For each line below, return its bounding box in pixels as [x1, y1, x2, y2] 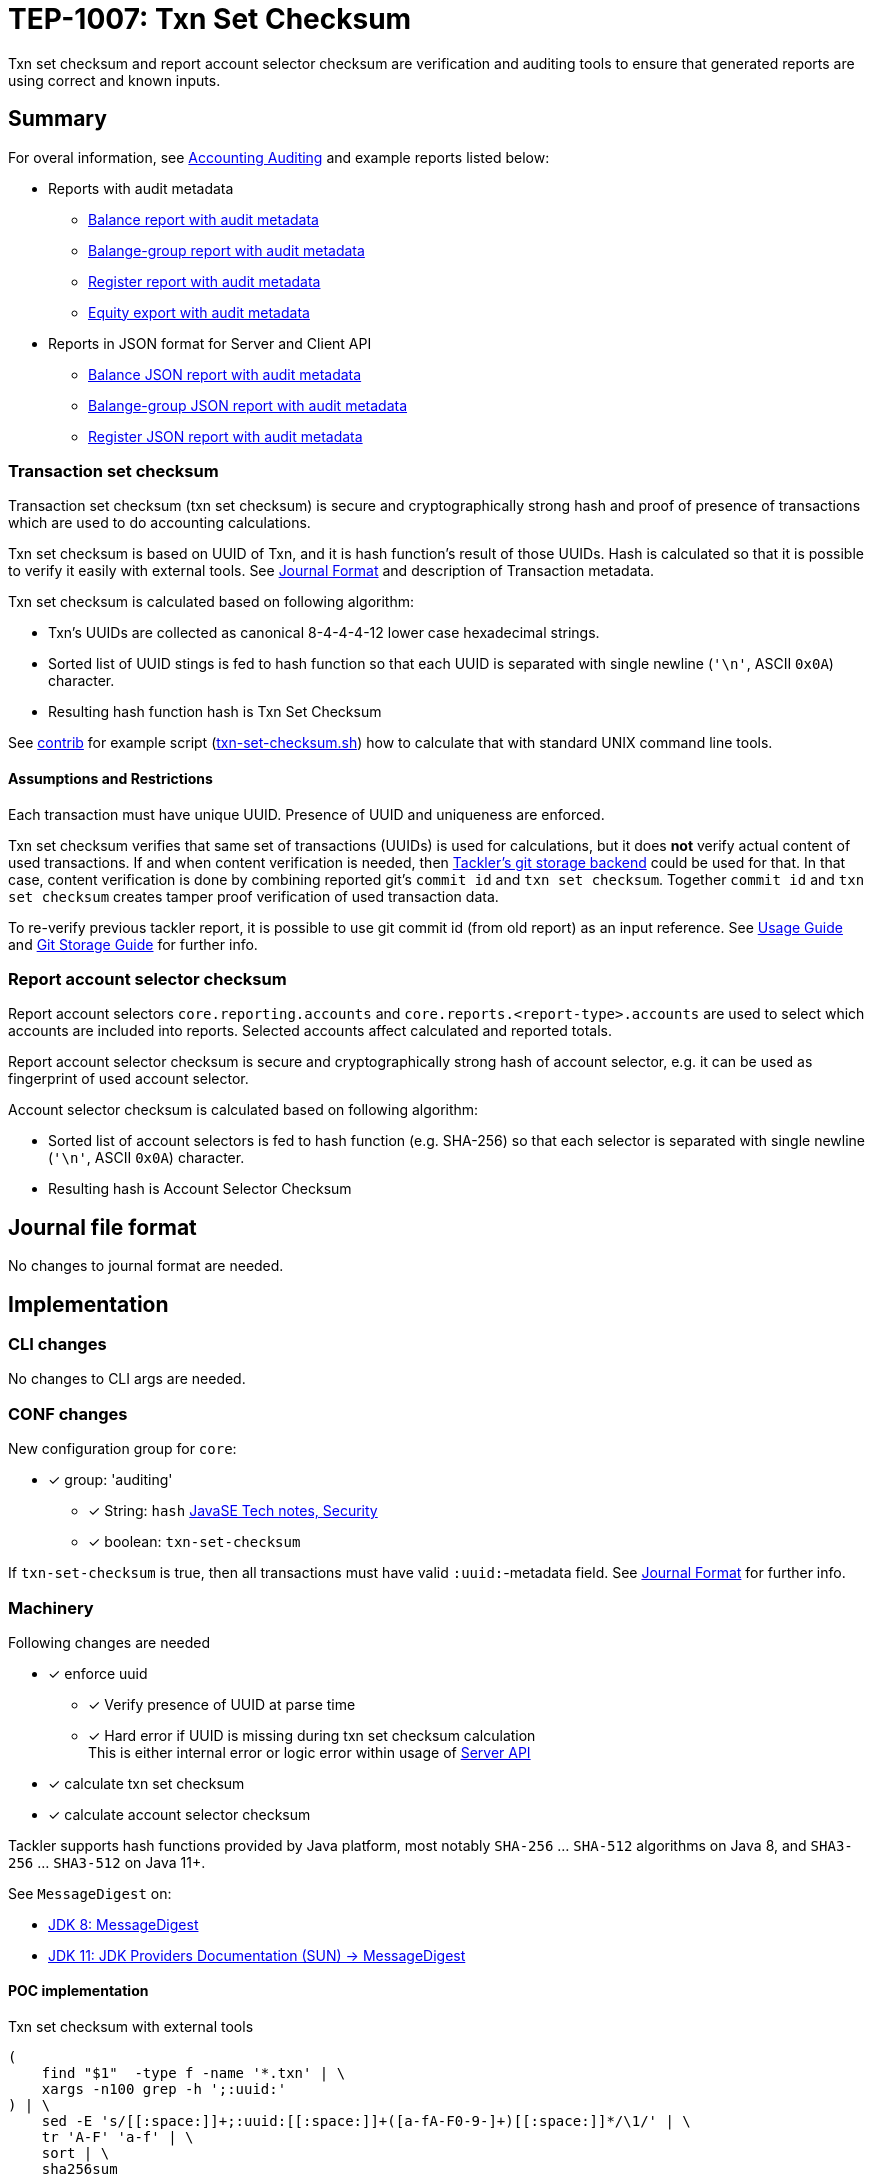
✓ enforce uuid [48, 1664, 148, 1682]
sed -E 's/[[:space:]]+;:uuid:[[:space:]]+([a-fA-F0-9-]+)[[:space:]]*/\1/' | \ [41, 2113, 691, 2130]
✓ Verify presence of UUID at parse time [88, 1695, 356, 1713]
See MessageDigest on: [8, 1884, 172, 1902]
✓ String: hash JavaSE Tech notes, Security [88, 1502, 378, 1520]
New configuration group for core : [8, 1440, 237, 1458]
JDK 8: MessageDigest [48, 1915, 199, 1933]
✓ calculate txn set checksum [48, 1774, 245, 1792]
